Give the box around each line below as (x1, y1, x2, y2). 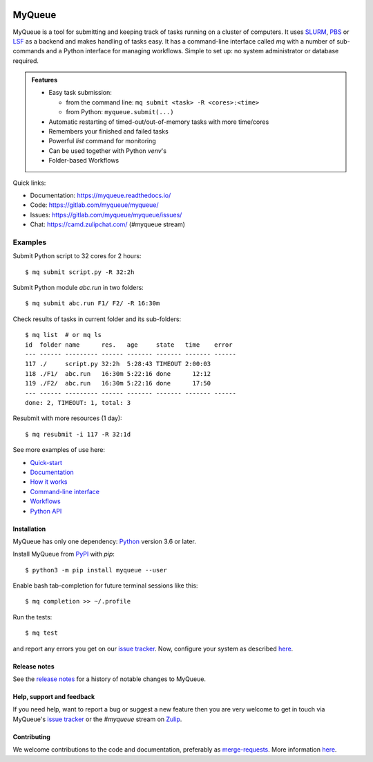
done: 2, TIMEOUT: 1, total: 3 (25, 399, 131, 406)
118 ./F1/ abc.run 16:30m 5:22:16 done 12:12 (25, 370, 211, 377)
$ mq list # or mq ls (25, 331, 102, 339)
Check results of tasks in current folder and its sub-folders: (12, 315, 182, 323)
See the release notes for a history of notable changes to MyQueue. (12, 675, 207, 683)
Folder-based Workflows (48, 156, 119, 165)
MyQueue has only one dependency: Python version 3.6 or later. (12, 537, 197, 545)
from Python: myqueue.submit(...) (66, 108, 174, 116)
